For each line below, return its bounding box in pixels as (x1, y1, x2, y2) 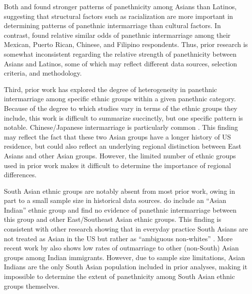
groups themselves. (4, 280, 60, 291)
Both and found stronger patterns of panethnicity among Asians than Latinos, (4, 1, 237, 11)
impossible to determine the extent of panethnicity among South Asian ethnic (4, 271, 235, 281)
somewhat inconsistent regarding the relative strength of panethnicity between (4, 48, 236, 59)
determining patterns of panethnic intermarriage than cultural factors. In (4, 20, 221, 31)
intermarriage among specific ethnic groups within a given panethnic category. (4, 93, 236, 104)
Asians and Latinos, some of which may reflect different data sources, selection (4, 58, 237, 68)
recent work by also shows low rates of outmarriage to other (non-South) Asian (4, 243, 239, 253)
